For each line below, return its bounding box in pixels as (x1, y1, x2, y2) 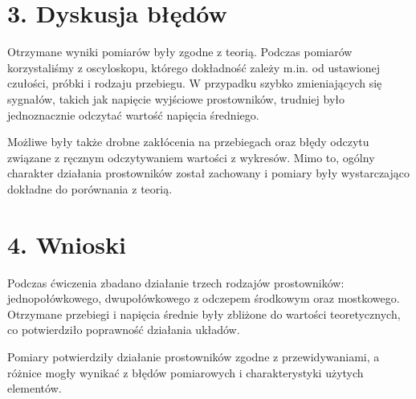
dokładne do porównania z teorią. (7, 180, 173, 197)
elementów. (7, 380, 62, 397)
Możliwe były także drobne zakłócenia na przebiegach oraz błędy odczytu (7, 133, 369, 150)
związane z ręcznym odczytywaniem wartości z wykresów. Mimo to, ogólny (7, 149, 375, 165)
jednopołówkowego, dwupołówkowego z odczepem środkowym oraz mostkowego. (7, 290, 400, 307)
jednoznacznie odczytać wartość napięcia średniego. (7, 106, 259, 123)
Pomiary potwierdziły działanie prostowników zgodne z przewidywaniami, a (7, 348, 380, 364)
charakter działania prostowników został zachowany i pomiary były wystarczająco (7, 165, 410, 181)
